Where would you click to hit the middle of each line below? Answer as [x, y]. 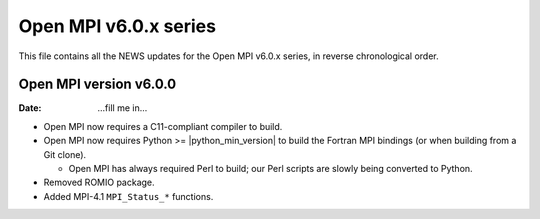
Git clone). [65, 154]
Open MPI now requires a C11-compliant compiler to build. [163, 126]
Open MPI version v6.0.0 [97, 84]
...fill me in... [122, 108]
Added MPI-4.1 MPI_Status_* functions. [128, 196]
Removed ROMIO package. [99, 182]
